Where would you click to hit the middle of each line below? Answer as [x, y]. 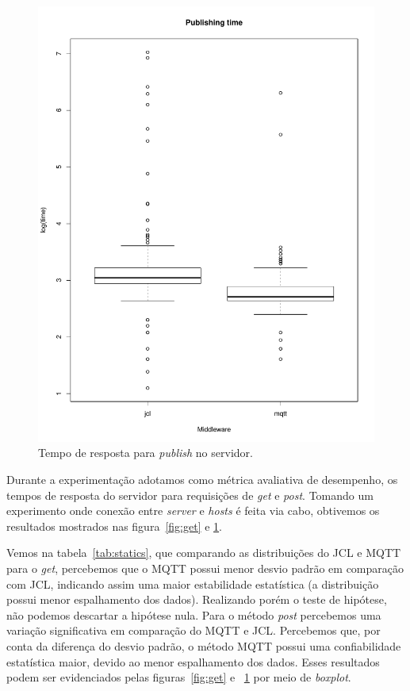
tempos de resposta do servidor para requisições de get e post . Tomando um [190, 495]
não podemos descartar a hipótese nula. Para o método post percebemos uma [194, 614]
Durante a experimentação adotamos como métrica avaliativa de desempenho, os [202, 480]
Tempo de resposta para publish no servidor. [146, 453]
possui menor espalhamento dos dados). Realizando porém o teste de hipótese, [197, 599]
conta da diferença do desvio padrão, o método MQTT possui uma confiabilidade [204, 646]
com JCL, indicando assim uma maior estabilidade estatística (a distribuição [193, 584]
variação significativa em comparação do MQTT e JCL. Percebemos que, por [194, 630]
